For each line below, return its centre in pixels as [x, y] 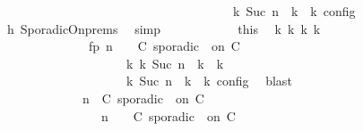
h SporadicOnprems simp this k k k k [164, 28]
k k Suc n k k [175, 63]
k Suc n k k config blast [209, 81]
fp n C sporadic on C [164, 46]
